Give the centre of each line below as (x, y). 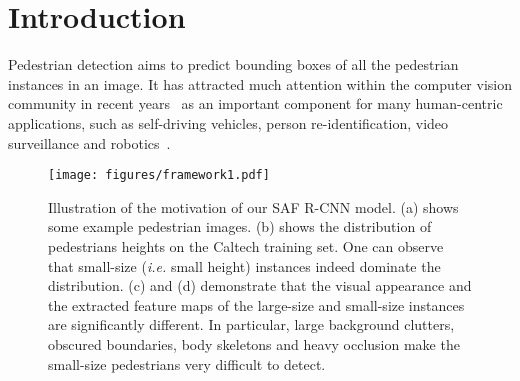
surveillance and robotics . (89, 142)
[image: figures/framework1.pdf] (159, 175)
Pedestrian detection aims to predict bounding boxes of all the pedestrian (233, 64)
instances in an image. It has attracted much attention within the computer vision (260, 83)
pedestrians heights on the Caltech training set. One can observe (246, 245)
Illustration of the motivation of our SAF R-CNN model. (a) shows (253, 206)
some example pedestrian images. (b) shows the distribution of (240, 226)
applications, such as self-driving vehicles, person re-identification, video (228, 122)
